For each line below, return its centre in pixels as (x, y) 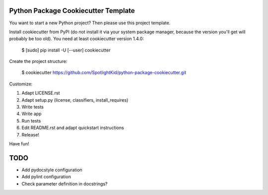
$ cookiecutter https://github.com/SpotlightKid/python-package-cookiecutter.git (104, 72)
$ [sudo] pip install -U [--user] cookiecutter (66, 50)
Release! (31, 134)
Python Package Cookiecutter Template (72, 11)
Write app (32, 114)
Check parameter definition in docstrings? (65, 184)
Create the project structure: (38, 62)
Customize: (21, 84)
